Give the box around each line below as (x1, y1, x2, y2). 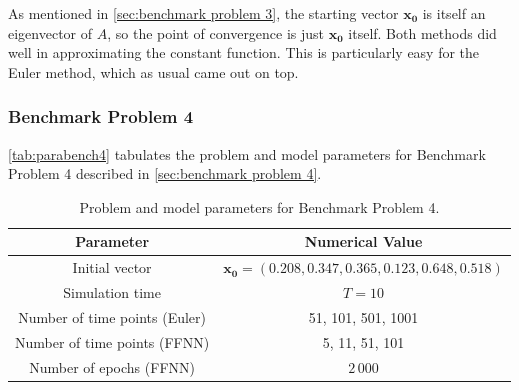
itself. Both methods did (348, 22, 497, 43)
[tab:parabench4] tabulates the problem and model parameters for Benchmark (8, 143, 486, 164)
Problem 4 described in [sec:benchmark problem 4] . (8, 163, 322, 184)
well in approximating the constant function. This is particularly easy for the (8, 42, 480, 63)
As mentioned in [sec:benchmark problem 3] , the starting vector (8, 3, 399, 23)
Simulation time (63, 282, 161, 303)
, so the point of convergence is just (107, 22, 325, 43)
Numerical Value (304, 231, 423, 252)
